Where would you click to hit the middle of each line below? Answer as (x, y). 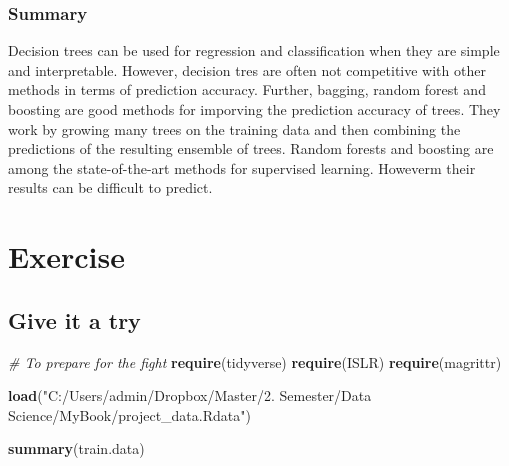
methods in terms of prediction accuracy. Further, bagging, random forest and (247, 89)
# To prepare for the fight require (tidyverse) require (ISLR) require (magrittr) (255, 361)
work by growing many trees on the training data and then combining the (234, 128)
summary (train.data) (76, 448)
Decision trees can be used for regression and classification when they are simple (254, 50)
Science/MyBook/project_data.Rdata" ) (129, 414)
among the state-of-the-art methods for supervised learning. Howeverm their (242, 167)
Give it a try (74, 319)
